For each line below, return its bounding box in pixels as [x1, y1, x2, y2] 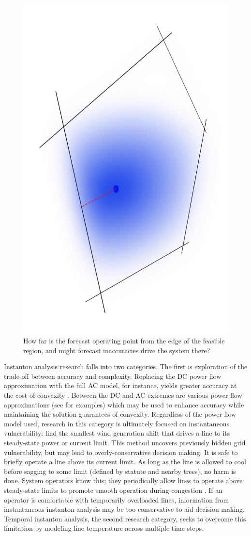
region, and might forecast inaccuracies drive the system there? [23, 345, 210, 355]
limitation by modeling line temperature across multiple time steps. [4, 523, 204, 533]
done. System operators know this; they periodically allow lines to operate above [4, 475, 243, 486]
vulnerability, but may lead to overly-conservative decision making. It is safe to [4, 447, 238, 457]
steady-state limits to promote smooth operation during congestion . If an [4, 485, 223, 495]
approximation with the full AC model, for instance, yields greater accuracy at [4, 380, 237, 390]
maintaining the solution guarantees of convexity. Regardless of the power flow [4, 409, 236, 419]
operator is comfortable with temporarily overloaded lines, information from [4, 494, 229, 504]
